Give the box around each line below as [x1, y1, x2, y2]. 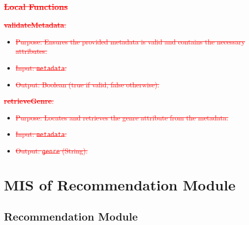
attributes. [15, 46, 47, 56]
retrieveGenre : [4, 96, 54, 106]
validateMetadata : [4, 20, 66, 30]
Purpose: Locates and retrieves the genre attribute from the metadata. [15, 112, 228, 122]
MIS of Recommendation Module [4, 174, 236, 194]
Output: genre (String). [15, 146, 88, 156]
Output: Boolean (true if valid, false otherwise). [15, 79, 159, 89]
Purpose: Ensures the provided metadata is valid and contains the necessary [15, 36, 245, 46]
